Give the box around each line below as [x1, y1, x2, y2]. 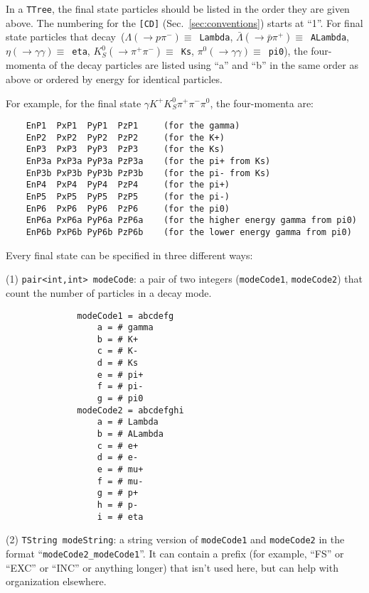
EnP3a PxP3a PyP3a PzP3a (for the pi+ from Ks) [26, 156, 271, 167]
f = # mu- [97, 476, 144, 486]
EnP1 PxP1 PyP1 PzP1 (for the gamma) [26, 121, 240, 131]
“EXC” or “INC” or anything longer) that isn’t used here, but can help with [6, 560, 338, 575]
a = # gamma [97, 322, 154, 333]
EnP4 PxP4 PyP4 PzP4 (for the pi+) [26, 180, 230, 190]
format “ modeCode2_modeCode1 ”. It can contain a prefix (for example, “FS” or [6, 545, 344, 560]
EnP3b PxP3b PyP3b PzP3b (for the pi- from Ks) [26, 168, 271, 178]
